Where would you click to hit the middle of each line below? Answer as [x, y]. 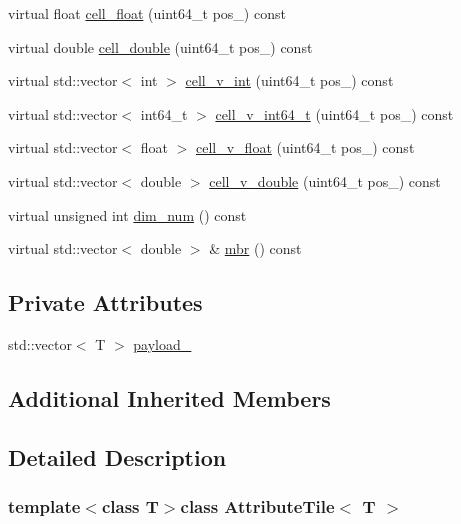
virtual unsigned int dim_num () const [127, 214]
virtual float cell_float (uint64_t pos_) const [147, 13]
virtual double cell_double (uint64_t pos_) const [160, 46]
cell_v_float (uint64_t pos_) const [305, 147]
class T [130, 506]
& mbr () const [255, 248]
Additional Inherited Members [169, 397]
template [44, 506]
